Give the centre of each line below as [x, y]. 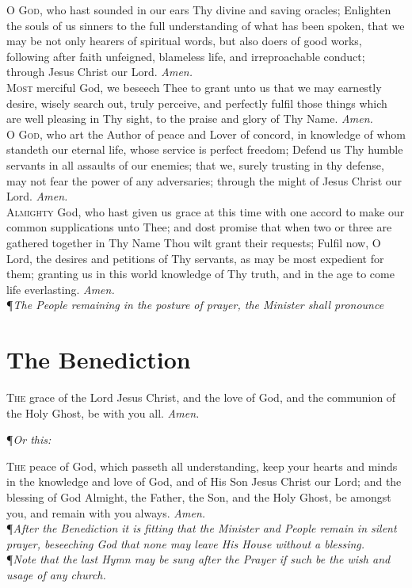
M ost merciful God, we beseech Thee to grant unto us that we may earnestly [194, 87]
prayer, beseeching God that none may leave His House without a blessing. [186, 543]
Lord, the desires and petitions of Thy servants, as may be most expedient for [195, 258]
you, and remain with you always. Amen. [106, 512]
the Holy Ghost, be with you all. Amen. [103, 412]
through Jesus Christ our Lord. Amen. [99, 72]
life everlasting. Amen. [61, 289]
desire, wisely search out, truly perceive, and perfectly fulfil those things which [197, 103]
